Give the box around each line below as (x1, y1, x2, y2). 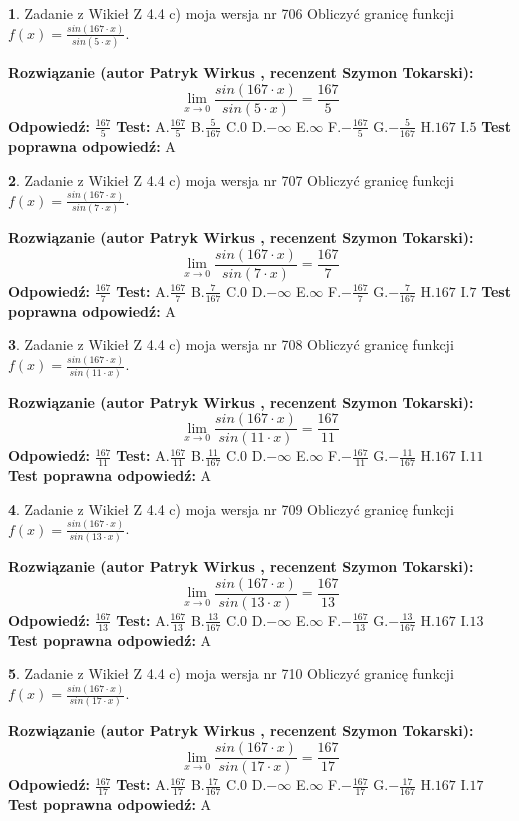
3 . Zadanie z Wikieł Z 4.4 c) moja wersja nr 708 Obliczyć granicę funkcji (8, 334, 454, 355)
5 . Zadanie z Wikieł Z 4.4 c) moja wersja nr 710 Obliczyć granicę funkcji (8, 663, 454, 684)
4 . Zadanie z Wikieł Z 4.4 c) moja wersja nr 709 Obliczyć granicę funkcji (8, 498, 454, 519)
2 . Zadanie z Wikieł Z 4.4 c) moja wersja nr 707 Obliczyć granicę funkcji (8, 169, 454, 190)
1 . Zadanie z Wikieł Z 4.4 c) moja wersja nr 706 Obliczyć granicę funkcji (8, 3, 454, 23)
